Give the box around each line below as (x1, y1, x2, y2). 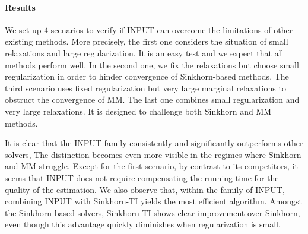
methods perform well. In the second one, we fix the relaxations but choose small (5, 58, 299, 71)
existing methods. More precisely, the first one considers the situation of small (5, 35, 288, 48)
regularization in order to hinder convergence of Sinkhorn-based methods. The (5, 70, 289, 83)
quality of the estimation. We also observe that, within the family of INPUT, (5, 183, 285, 195)
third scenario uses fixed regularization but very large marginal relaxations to (5, 81, 286, 94)
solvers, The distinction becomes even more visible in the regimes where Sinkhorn (5, 148, 301, 160)
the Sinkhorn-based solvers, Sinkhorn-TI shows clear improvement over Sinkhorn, (5, 206, 300, 219)
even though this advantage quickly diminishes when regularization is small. (5, 218, 281, 230)
